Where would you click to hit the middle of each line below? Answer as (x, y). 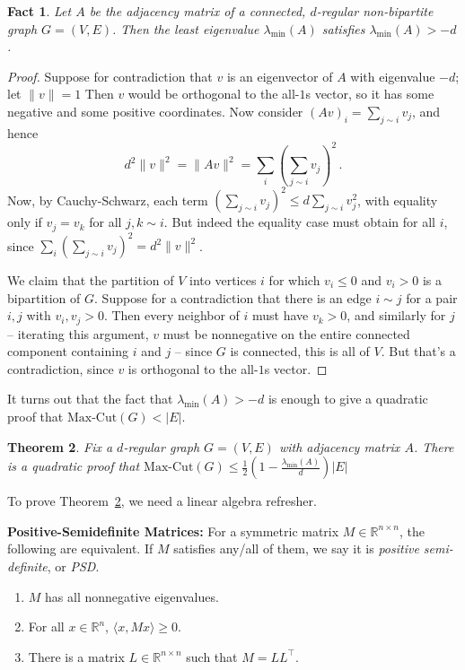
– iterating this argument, (78, 333)
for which (294, 280)
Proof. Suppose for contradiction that (110, 76)
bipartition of (44, 297)
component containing (68, 351)
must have (281, 315)
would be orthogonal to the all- (214, 94)
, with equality (398, 200)
